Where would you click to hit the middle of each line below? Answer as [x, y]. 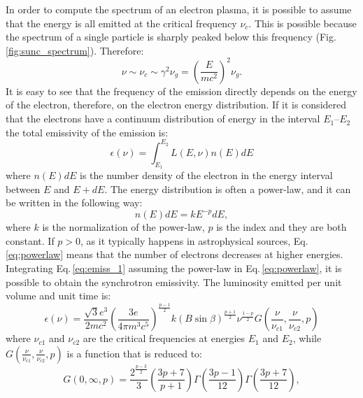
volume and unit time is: [58, 296]
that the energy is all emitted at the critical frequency [121, 23]
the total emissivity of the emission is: [87, 132]
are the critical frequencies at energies [164, 338]
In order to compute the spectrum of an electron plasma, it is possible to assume [179, 9]
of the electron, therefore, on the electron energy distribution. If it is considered [176, 105]
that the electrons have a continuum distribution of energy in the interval [163, 119]
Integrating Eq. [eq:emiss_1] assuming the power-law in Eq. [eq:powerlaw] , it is [174, 268]
